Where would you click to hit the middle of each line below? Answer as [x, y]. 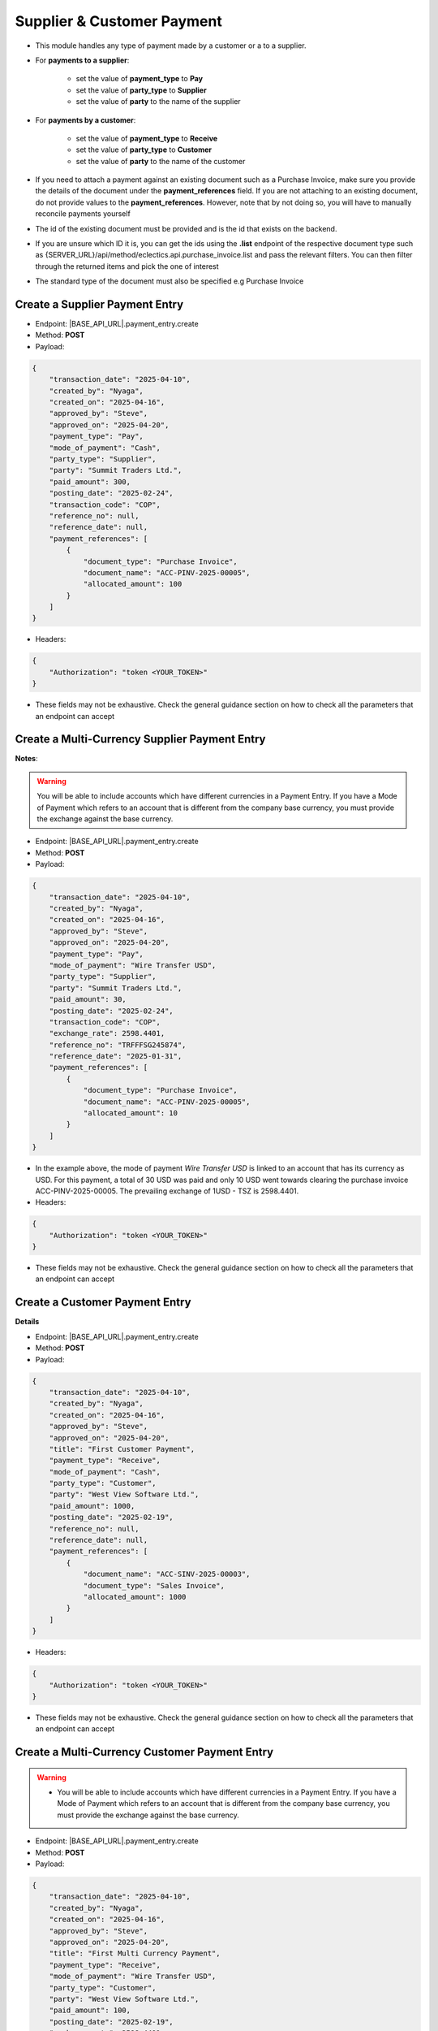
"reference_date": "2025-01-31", [116, 1057]
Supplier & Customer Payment [118, 21]
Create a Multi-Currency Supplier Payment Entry [140, 739]
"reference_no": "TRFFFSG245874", [118, 1045]
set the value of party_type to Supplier [141, 90]
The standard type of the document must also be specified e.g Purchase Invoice [170, 281]
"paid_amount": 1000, [92, 1506]
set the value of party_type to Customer [144, 149]
